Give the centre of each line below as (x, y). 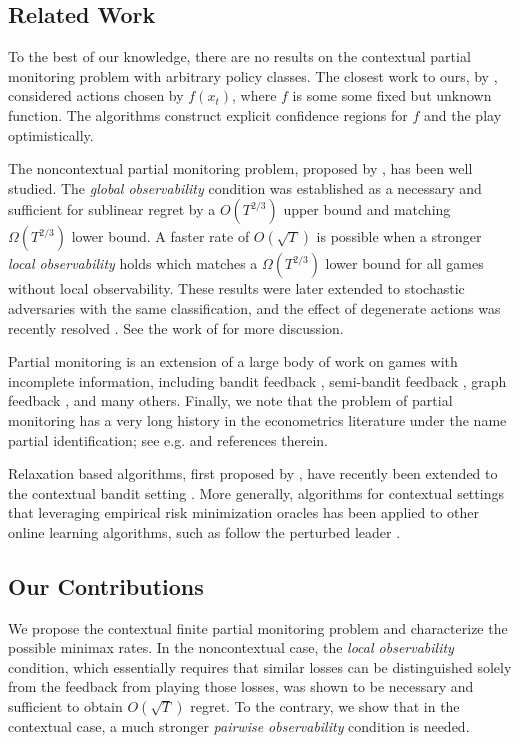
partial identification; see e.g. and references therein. (168, 439)
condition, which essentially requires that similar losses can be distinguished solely (260, 666)
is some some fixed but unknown (392, 95)
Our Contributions (106, 585)
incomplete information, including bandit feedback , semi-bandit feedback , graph (257, 380)
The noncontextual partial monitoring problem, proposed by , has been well (240, 168)
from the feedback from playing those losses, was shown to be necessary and (241, 686)
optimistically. (51, 134)
